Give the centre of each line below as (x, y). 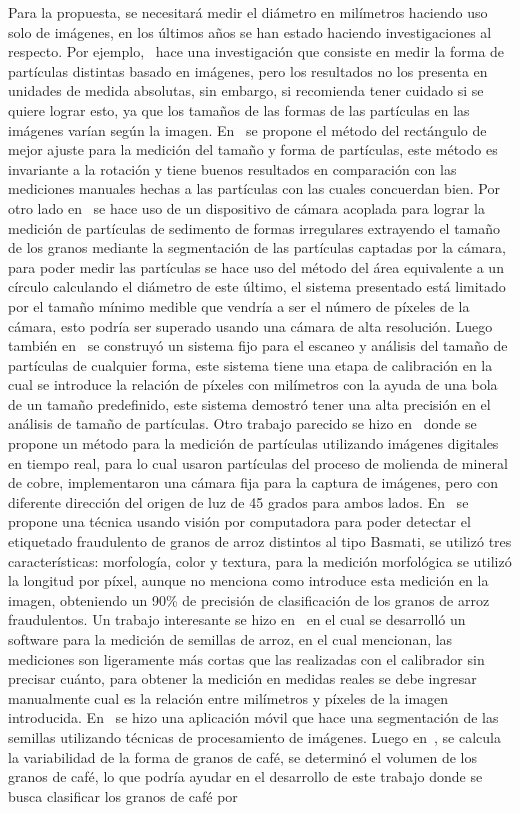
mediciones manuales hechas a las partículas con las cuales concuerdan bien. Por (254, 188)
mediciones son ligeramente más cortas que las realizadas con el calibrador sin (246, 658)
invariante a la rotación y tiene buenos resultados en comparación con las (232, 168)
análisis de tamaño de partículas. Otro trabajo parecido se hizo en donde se (242, 423)
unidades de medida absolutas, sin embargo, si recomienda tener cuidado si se (246, 90)
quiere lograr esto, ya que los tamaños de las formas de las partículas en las (239, 109)
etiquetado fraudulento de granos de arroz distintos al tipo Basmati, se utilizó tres (260, 541)
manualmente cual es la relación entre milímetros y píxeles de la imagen (228, 697)
